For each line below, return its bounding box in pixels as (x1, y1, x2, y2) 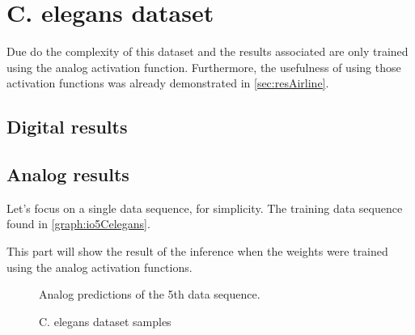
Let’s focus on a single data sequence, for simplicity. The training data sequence (6, 199, 403, 216)
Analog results (6, 162, 129, 187)
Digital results (6, 114, 128, 139)
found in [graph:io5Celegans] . (6, 215, 150, 232)
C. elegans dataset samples (39, 312, 172, 329)
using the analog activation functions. (6, 258, 193, 275)
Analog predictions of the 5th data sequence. (39, 286, 260, 303)
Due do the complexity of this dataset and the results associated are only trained (6, 43, 409, 60)
